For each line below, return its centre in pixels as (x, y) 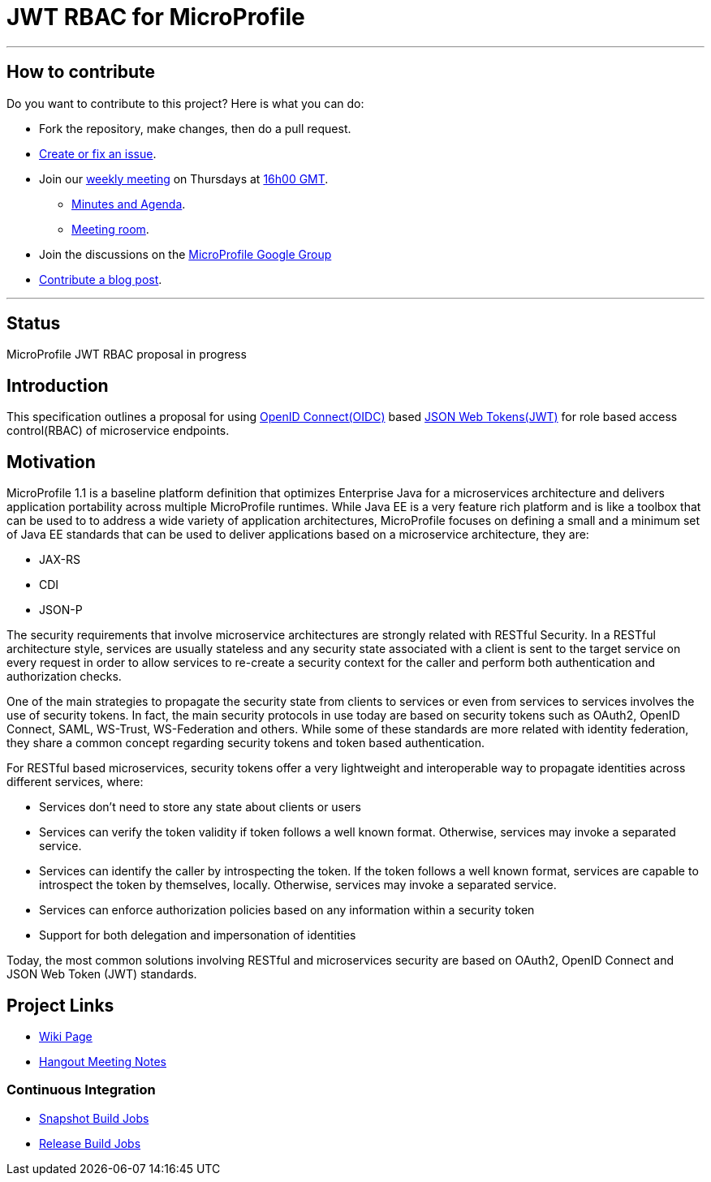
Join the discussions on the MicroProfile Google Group (185, 254)
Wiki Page (66, 1036)
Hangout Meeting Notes (103, 1061)
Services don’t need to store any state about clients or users (200, 807)
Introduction (58, 385)
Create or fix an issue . (98, 153)
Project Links (60, 1005)
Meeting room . (110, 229)
